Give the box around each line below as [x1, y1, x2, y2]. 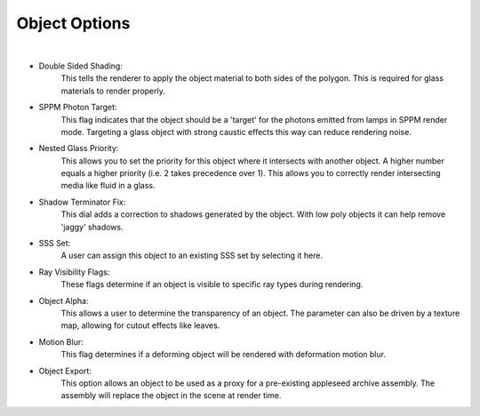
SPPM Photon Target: [38, 102, 117, 113]
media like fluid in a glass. [60, 180, 156, 191]
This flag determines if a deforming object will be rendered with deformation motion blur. [60, 349, 387, 360]
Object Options [16, 13, 131, 33]
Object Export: [38, 365, 92, 376]
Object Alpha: [38, 295, 89, 306]
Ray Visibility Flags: [38, 267, 110, 277]
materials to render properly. [60, 85, 166, 96]
